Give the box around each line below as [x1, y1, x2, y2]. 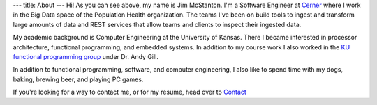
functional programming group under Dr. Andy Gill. [13, 52, 158, 60]
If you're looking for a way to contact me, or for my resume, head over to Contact [13, 88, 247, 97]
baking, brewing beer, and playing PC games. [13, 75, 144, 83]
